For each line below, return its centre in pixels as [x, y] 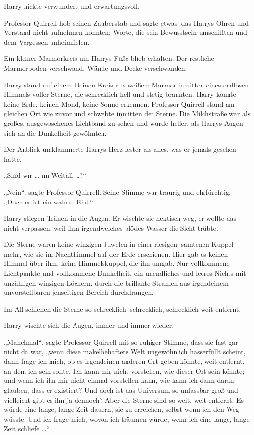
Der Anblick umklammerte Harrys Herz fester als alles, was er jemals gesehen [120, 149]
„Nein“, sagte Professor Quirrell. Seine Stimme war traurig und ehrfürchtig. [117, 191]
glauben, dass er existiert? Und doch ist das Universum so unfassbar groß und [121, 390]
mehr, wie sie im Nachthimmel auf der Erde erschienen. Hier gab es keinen [116, 253]
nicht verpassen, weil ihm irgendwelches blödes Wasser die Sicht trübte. [111, 227]
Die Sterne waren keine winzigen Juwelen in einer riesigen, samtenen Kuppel [119, 244]
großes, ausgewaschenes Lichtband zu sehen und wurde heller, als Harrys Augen [124, 123]
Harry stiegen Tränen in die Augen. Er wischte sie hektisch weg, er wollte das [120, 218]
